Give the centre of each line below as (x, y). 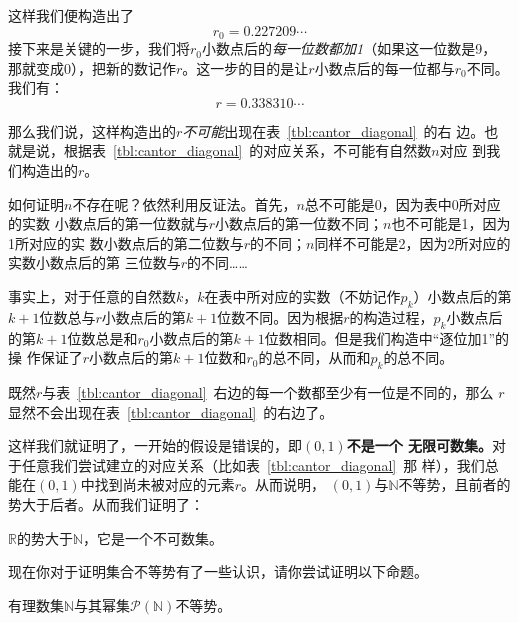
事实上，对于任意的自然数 (92, 295)
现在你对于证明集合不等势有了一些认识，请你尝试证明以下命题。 (218, 571)
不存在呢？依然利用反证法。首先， (184, 203)
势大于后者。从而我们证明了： (106, 503)
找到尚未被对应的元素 (164, 484)
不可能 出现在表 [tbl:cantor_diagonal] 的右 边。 (333, 130)
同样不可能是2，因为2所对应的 (412, 242)
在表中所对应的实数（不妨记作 (302, 295)
